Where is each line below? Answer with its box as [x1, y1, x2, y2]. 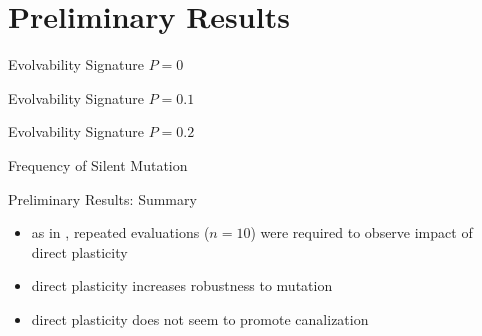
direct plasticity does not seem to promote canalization [31, 308, 369, 329]
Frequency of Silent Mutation [8, 154, 188, 175]
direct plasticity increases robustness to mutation [31, 275, 333, 296]
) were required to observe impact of [250, 222, 473, 243]
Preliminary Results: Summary [8, 188, 197, 209]
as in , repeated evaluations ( [31, 222, 210, 243]
